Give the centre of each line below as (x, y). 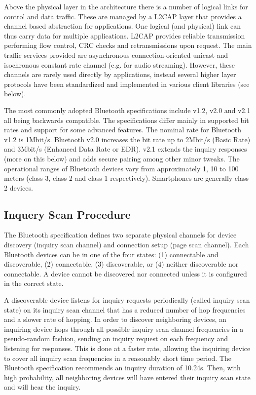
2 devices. (18, 187)
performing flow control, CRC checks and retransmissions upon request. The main (128, 45)
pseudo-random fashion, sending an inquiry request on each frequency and (116, 338)
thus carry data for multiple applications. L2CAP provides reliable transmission (125, 35)
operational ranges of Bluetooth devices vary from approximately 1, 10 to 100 (121, 168)
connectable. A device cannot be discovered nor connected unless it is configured (126, 273)
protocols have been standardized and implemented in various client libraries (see (127, 84)
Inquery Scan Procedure (67, 214)
